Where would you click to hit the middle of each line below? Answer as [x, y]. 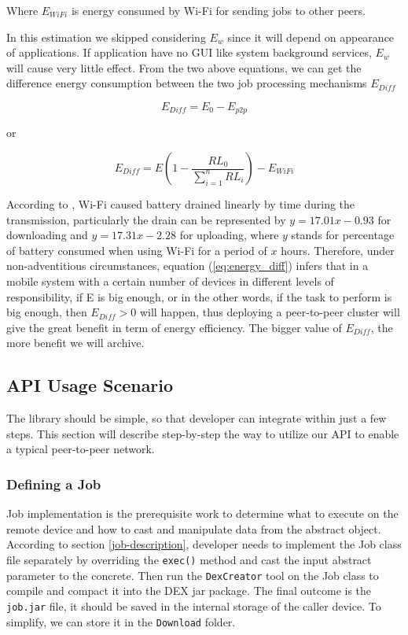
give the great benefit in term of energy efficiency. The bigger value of [174, 327]
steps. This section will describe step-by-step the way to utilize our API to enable [203, 433]
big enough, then [47, 312]
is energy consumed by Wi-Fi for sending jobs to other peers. [218, 10]
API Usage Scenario [90, 385]
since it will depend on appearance [311, 37]
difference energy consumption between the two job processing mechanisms [187, 83]
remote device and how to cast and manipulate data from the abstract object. [194, 528]
